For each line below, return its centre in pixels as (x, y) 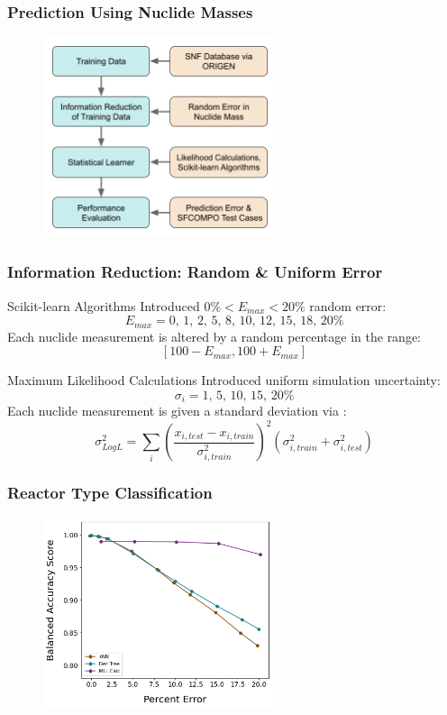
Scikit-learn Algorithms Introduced (104, 305)
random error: (348, 305)
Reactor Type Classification (110, 493)
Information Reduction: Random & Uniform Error (195, 272)
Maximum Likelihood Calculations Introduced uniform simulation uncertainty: (224, 380)
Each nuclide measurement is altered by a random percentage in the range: (214, 336)
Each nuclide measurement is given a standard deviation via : (177, 411)
